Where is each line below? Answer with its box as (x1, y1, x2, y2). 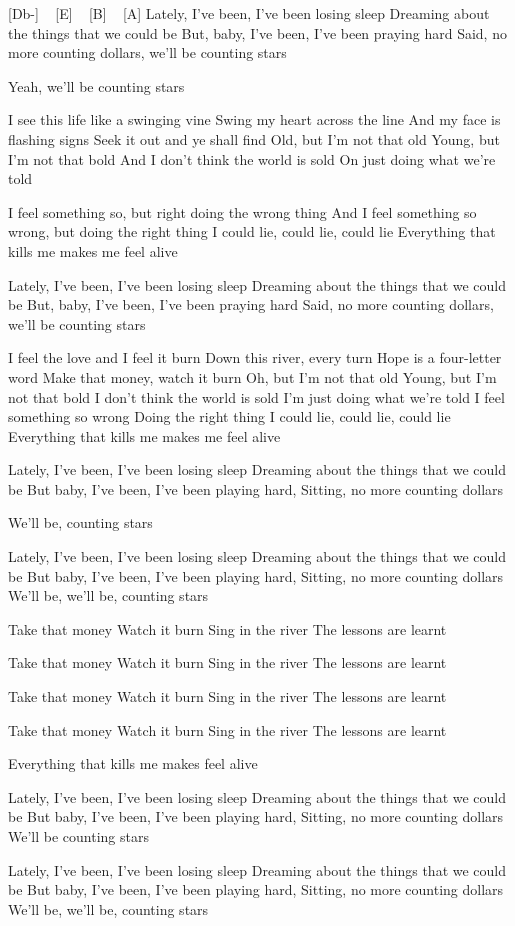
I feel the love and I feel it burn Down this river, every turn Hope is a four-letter (8, 347, 502, 368)
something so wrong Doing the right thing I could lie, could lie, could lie (8, 406, 451, 427)
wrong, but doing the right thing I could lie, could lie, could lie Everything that (8, 221, 496, 242)
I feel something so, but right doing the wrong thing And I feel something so (8, 201, 477, 222)
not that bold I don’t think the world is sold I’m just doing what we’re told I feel (8, 386, 505, 407)
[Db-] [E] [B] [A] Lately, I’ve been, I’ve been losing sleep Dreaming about (8, 3, 490, 23)
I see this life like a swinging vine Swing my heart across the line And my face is (8, 109, 501, 130)
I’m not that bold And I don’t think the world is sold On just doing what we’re (8, 148, 496, 169)
